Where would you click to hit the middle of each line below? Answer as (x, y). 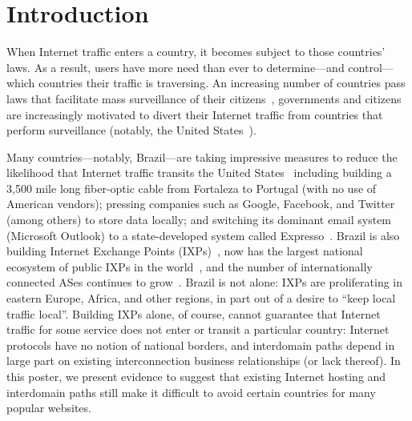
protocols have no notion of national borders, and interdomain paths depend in (201, 345)
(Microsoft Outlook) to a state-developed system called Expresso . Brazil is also (203, 235)
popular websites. (49, 408)
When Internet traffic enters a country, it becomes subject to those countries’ (196, 52)
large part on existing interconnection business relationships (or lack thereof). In (204, 361)
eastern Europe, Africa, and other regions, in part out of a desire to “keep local (201, 298)
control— (371, 67)
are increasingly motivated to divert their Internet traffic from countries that (195, 114)
